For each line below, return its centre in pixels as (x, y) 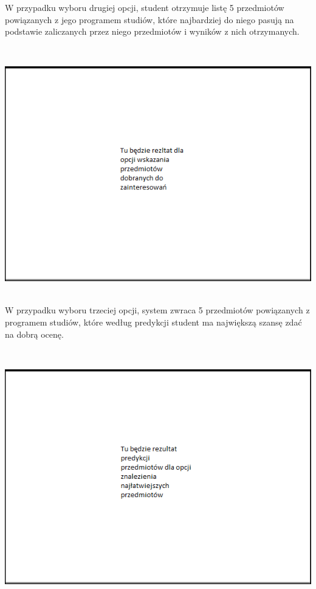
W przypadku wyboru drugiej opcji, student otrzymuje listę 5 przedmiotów (145, 7)
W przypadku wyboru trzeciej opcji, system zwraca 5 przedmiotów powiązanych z (157, 310)
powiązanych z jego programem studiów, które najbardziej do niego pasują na (149, 19)
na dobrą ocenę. (34, 334)
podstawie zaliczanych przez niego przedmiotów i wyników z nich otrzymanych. (152, 31)
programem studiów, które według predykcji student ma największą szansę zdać (153, 322)
